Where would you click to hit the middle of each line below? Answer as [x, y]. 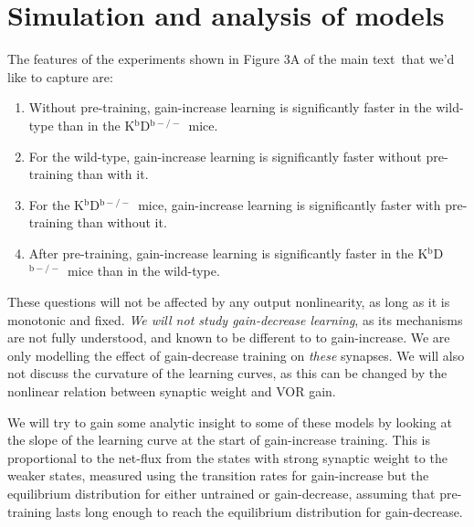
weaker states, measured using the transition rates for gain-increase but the [218, 475]
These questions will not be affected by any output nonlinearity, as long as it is [229, 302]
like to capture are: [60, 76]
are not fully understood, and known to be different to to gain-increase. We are [229, 337]
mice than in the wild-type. [144, 271]
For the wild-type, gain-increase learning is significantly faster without [225, 156]
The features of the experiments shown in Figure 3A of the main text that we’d [231, 59]
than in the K [96, 125]
